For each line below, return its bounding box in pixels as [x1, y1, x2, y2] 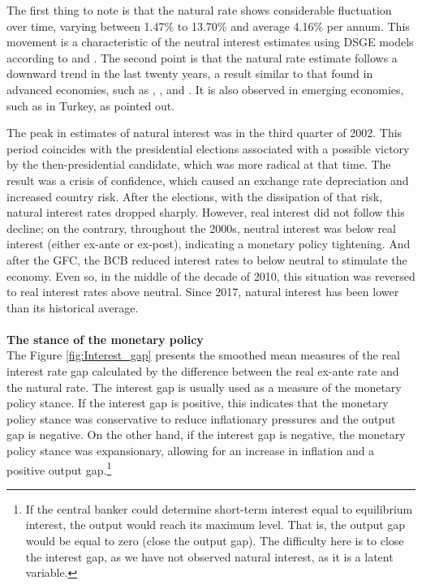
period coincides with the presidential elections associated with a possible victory [6, 140, 410, 157]
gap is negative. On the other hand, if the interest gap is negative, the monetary [6, 426, 406, 443]
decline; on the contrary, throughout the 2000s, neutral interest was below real [6, 219, 396, 236]
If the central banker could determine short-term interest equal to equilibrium [25, 500, 413, 517]
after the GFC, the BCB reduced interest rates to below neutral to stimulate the [6, 251, 407, 268]
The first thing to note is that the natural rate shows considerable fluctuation [6, 2, 392, 18]
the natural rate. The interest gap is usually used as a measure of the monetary [6, 378, 402, 395]
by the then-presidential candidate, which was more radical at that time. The [6, 156, 391, 173]
